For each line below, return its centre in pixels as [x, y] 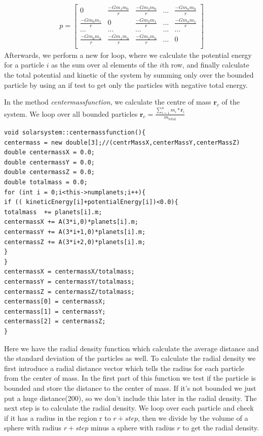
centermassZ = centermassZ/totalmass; [69, 292]
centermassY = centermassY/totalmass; [69, 282]
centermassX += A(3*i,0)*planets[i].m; [71, 222]
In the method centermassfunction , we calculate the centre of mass [108, 102]
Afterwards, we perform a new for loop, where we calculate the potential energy [128, 55]
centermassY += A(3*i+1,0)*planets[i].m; [75, 232]
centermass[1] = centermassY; [55, 311]
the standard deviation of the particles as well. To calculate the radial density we [130, 358]
